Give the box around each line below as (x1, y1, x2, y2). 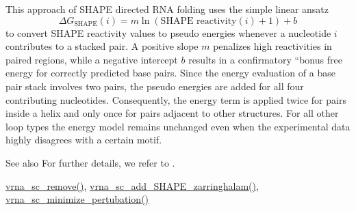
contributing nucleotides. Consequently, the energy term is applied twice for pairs (5, 92, 346, 107)
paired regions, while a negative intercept (5, 52, 178, 66)
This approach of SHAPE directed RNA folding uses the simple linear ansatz (5, 2, 329, 16)
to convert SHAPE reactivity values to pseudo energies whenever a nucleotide (5, 25, 331, 40)
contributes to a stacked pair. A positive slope (5, 39, 199, 53)
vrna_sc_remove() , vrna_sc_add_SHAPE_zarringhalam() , (5, 178, 259, 193)
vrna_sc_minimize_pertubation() (5, 192, 149, 206)
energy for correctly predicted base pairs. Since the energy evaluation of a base (5, 66, 335, 80)
